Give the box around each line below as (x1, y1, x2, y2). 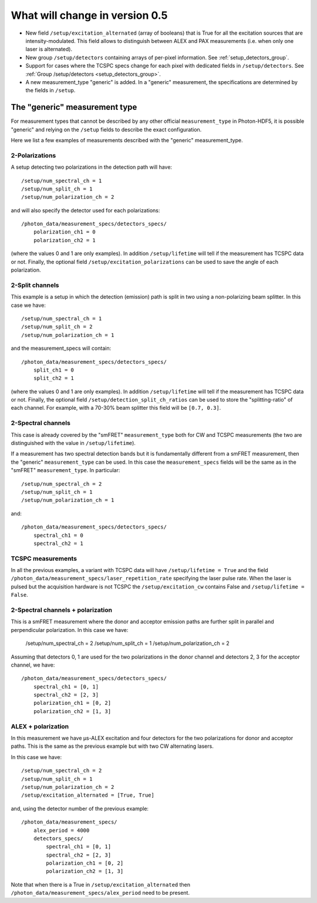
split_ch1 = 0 (33, 366, 75, 373)
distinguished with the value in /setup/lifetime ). (11, 439, 136, 446)
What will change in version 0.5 (11, 9, 168, 22)
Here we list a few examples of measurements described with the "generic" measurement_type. (11, 136, 243, 143)
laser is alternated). (25, 46, 73, 53)
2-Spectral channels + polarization (11, 606, 113, 614)
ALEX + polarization (11, 722, 69, 730)
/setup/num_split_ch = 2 (21, 323, 93, 330)
